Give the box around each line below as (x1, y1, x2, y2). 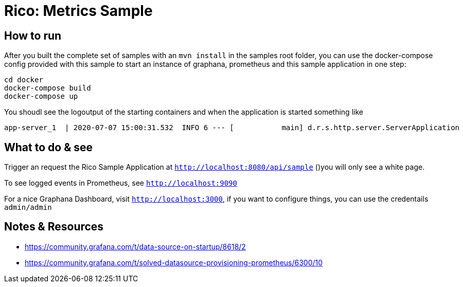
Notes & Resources (4, 220, 104, 234)
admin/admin (4, 203, 52, 212)
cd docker (4, 76, 43, 84)
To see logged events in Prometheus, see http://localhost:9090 (4, 178, 237, 188)
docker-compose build (4, 84, 91, 93)
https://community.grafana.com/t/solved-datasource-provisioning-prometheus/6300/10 (25, 258, 323, 267)
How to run (4, 29, 62, 42)
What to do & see (4, 140, 93, 154)
